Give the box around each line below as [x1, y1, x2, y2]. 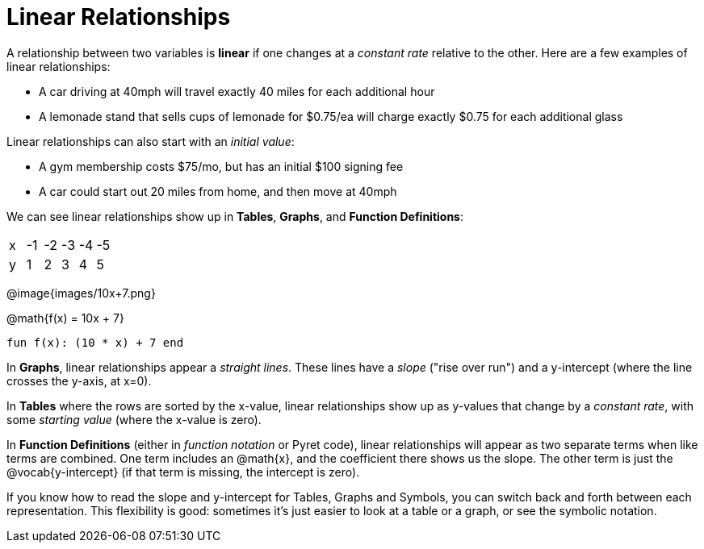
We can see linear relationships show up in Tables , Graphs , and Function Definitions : [6, 209, 464, 223]
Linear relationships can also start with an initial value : [6, 134, 295, 148]
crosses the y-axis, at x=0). [6, 373, 152, 388]
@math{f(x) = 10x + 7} [6, 310, 124, 325]
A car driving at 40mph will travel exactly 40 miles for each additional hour [39, 84, 435, 98]
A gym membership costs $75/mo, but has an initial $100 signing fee [39, 159, 404, 173]
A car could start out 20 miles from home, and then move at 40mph [39, 184, 397, 198]
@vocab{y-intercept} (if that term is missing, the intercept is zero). [6, 464, 360, 479]
